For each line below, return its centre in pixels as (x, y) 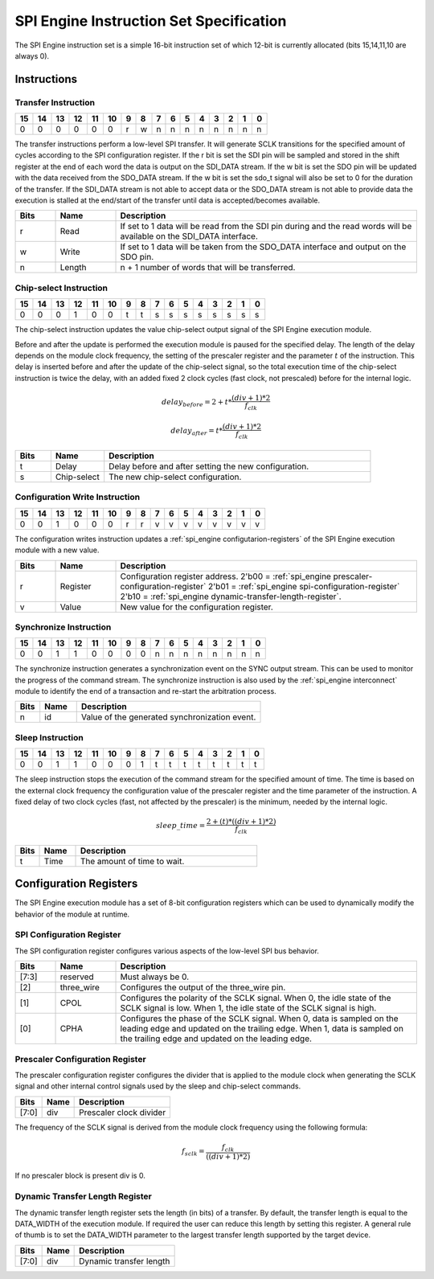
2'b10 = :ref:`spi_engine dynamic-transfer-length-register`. (231, 596)
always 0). (32, 55)
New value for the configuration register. (197, 607)
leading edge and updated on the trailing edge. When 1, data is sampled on (262, 1029)
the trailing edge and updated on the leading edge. (216, 1039)
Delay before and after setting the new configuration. (209, 466)
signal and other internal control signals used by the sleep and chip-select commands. (158, 1086)
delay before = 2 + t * (197, 404)
